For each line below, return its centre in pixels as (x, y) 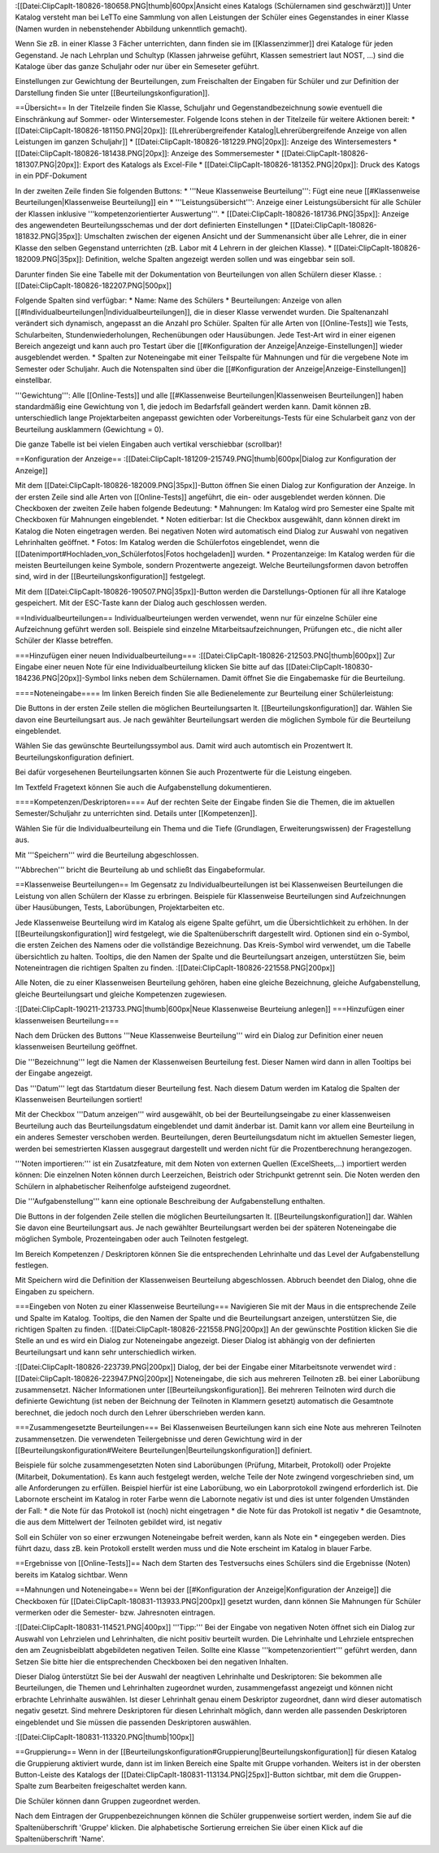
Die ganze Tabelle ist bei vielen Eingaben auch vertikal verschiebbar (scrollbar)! (148, 444)
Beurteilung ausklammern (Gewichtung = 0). (89, 429)
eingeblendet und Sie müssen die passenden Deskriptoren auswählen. (133, 1722)
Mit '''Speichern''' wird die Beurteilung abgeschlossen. (107, 855)
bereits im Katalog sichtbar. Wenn (72, 1575)
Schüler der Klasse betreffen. (64, 641)
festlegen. (32, 1266)
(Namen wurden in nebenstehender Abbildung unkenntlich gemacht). (131, 28)
